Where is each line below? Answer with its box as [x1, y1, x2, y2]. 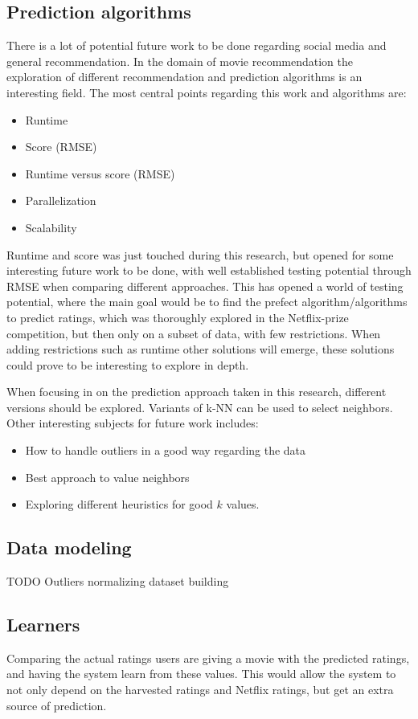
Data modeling [6, 535, 132, 560]
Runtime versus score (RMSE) [25, 165, 175, 182]
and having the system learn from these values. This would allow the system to [6, 665, 396, 682]
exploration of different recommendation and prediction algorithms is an [6, 68, 363, 85]
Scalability [25, 219, 77, 235]
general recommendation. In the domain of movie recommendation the [6, 52, 353, 69]
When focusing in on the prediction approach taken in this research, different [6, 383, 387, 400]
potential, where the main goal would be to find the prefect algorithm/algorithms [6, 293, 408, 310]
